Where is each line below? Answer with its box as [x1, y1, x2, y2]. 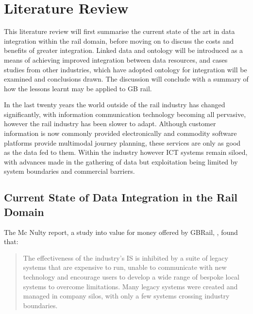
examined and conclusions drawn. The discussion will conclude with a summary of [4, 74, 249, 84]
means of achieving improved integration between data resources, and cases [4, 54, 228, 65]
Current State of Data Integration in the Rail [4, 190, 238, 205]
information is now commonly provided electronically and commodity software [4, 128, 237, 138]
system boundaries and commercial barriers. [4, 166, 135, 176]
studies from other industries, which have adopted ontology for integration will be [4, 64, 247, 74]
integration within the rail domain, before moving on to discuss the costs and [4, 35, 234, 46]
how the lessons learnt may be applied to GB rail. [4, 83, 152, 93]
